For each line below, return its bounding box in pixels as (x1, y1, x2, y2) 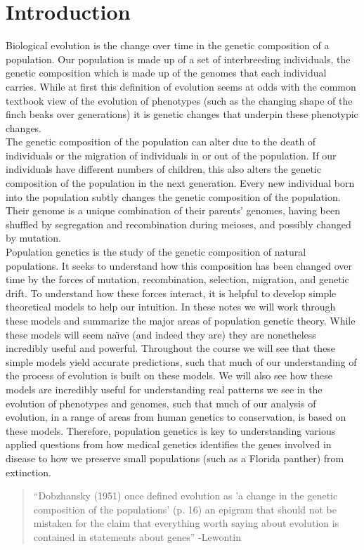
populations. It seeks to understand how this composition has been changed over (6, 258, 352, 273)
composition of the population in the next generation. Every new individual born (6, 176, 355, 190)
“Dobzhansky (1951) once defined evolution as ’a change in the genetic (33, 488, 338, 503)
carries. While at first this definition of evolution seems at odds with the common (6, 79, 356, 93)
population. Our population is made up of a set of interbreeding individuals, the (6, 51, 351, 66)
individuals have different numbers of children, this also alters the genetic (6, 162, 321, 176)
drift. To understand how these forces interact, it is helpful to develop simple (6, 285, 337, 300)
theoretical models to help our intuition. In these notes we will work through (6, 299, 336, 314)
